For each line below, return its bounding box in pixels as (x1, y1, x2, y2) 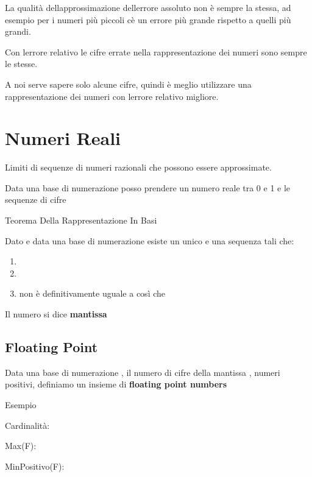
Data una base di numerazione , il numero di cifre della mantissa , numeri (5, 366, 280, 378)
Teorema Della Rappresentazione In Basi (5, 214, 157, 227)
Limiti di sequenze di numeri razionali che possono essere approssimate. (5, 161, 272, 174)
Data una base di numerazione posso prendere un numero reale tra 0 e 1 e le (5, 181, 291, 194)
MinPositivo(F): (5, 459, 65, 472)
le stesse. (5, 57, 38, 70)
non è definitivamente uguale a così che (19, 287, 166, 300)
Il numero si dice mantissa (5, 308, 107, 320)
